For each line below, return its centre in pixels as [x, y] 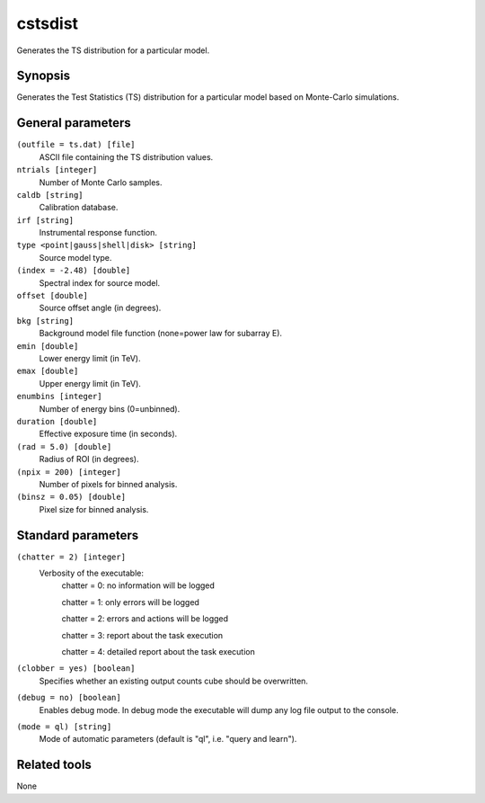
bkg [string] [45, 321]
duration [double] [57, 421]
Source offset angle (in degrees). [100, 308]
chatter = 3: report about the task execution [142, 635]
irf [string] [45, 220]
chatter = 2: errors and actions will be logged [145, 619]
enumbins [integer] [59, 397]
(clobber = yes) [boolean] [76, 669]
